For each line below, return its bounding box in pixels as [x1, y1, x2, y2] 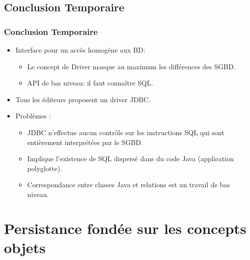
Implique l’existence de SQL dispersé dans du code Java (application [27, 153, 234, 164]
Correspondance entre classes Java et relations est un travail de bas [27, 179, 230, 190]
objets [4, 237, 46, 257]
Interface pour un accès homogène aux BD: [15, 45, 145, 55]
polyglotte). [27, 163, 62, 173]
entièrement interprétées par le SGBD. [27, 137, 143, 147]
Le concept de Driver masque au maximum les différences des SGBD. [27, 61, 236, 71]
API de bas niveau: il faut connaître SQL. [27, 78, 153, 88]
